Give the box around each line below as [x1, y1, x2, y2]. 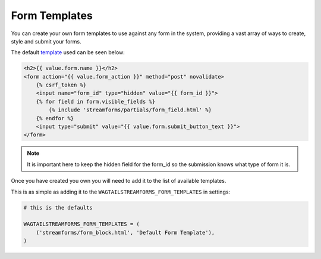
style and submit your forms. [11, 38, 81, 45]
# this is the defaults [23, 204, 93, 211]
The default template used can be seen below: [11, 49, 125, 56]
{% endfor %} [36, 115, 74, 121]
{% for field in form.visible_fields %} [36, 98, 156, 105]
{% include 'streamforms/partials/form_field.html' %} [48, 107, 212, 113]
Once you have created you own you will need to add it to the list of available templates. [11, 177, 226, 185]
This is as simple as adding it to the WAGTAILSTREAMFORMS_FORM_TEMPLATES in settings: [11, 188, 231, 195]
